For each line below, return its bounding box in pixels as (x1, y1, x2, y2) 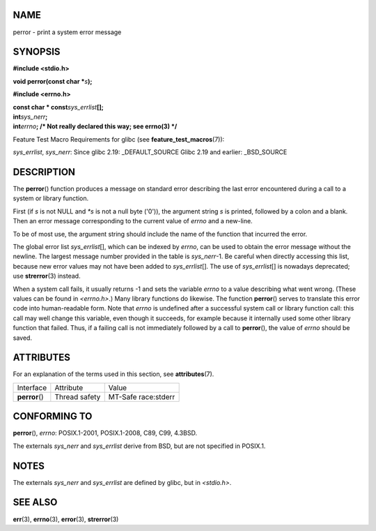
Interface (17, 382, 47, 392)
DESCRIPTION (13, 166, 76, 178)
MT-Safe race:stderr (108, 391, 175, 401)
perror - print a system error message (13, 28, 122, 36)
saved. (13, 334, 33, 342)
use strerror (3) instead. (13, 272, 81, 281)
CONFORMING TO (13, 410, 93, 422)
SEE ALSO (13, 496, 58, 509)
